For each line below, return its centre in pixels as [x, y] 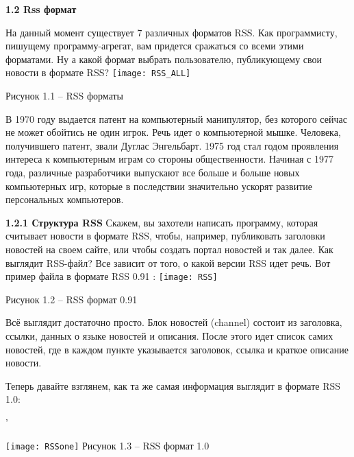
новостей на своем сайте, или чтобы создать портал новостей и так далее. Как [169, 249]
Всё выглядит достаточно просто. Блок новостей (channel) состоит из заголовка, [174, 322]
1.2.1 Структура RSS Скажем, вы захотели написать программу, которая [162, 222]
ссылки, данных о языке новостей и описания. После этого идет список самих [169, 336]
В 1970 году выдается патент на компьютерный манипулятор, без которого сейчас [176, 118]
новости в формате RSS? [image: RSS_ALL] [98, 72]
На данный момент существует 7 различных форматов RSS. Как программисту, [172, 32]
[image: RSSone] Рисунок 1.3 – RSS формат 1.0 [108, 445]
